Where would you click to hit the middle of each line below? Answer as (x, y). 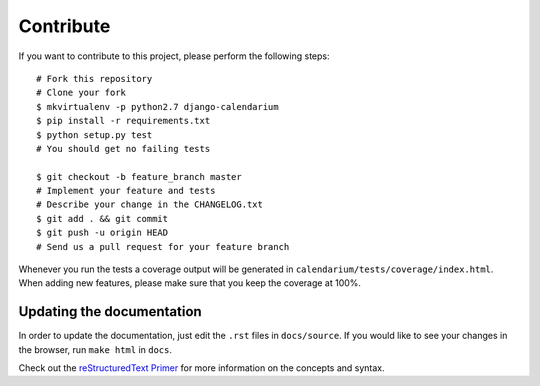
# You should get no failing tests (123, 148)
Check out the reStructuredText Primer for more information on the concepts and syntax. (201, 368)
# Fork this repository (94, 78)
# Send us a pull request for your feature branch (163, 246)
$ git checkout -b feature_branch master (139, 176)
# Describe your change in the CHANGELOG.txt (150, 204)
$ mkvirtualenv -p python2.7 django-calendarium (157, 106)
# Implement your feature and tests (126, 191)
